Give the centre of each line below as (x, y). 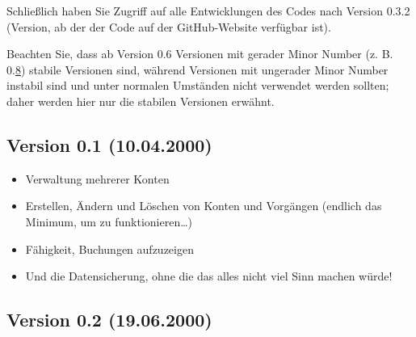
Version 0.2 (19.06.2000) (109, 320)
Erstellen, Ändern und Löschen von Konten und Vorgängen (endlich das (204, 206)
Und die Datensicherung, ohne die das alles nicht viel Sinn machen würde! (209, 276)
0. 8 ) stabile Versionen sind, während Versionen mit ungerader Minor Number (197, 69)
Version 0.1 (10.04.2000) (109, 144)
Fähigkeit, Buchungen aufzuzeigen (109, 249)
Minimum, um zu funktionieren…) (109, 221)
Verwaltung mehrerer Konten (97, 178)
